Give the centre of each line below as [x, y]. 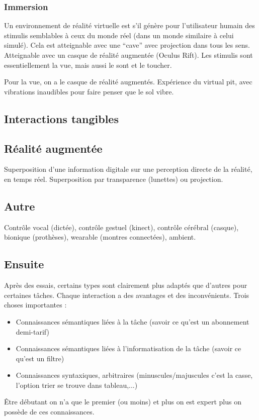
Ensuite [24, 264]
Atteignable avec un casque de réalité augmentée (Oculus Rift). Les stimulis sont [128, 55]
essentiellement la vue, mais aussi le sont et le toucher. [88, 65]
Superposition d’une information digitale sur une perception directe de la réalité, [128, 169]
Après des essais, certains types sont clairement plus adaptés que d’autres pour [126, 285]
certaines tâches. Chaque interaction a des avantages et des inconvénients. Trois [127, 295]
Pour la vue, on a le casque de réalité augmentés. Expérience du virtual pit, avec [128, 82]
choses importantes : [35, 305]
